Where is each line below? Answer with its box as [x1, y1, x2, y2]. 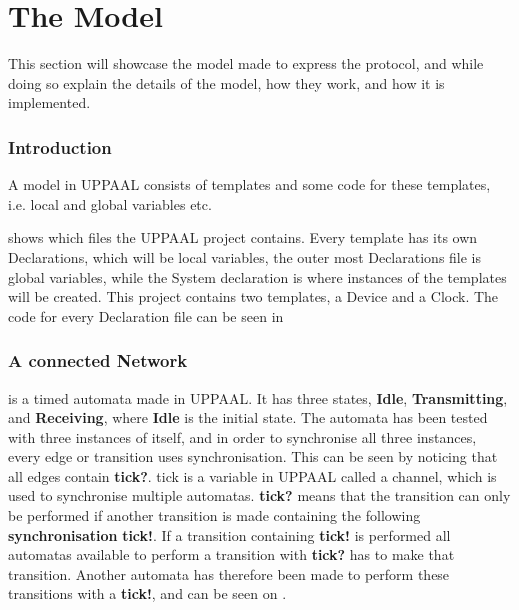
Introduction [8, 134, 112, 159]
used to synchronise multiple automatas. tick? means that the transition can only [8, 485, 511, 506]
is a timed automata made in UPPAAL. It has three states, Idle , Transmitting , [8, 387, 508, 408]
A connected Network [8, 348, 188, 373]
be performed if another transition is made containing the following [8, 505, 421, 526]
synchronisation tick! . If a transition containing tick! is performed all [8, 524, 451, 545]
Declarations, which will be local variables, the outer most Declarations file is [8, 246, 482, 267]
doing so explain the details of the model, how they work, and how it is [8, 72, 445, 93]
